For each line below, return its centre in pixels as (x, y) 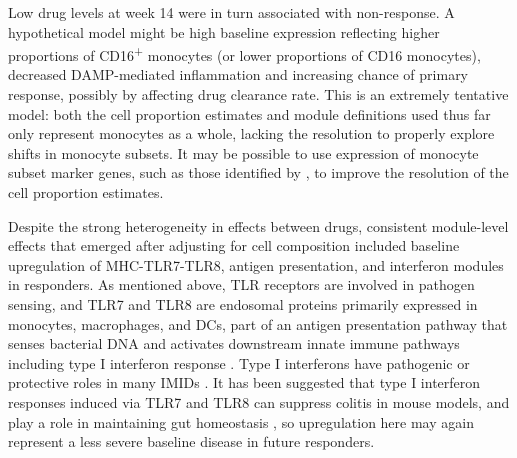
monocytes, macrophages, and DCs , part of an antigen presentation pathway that (258, 323)
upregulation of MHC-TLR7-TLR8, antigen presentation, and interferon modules (256, 264)
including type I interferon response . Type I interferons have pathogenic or (239, 362)
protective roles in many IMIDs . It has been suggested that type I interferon (244, 382)
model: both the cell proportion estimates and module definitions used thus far (249, 113)
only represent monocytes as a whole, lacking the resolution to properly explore (251, 133)
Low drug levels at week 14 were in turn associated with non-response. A (231, 12)
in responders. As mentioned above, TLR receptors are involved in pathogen (241, 284)
